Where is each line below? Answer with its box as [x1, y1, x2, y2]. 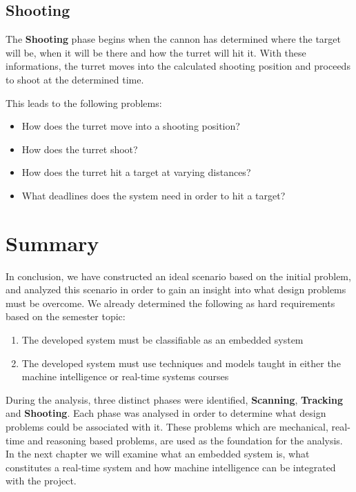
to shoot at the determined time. [6, 72, 144, 86]
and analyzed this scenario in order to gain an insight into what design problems [6, 282, 346, 297]
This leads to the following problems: [6, 95, 162, 110]
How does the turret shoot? [21, 141, 138, 156]
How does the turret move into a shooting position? [21, 119, 240, 133]
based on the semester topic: [6, 309, 126, 324]
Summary [6, 228, 99, 257]
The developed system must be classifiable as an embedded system [21, 333, 304, 347]
